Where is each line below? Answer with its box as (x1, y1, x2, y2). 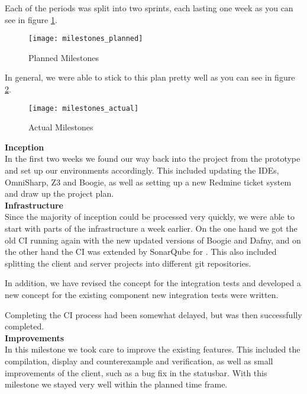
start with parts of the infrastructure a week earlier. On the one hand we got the (5, 222, 298, 235)
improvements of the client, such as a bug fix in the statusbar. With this (5, 366, 267, 379)
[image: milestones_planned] (28, 34, 143, 43)
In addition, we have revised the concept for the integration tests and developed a (5, 277, 301, 289)
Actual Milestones (28, 121, 93, 133)
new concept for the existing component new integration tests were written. (5, 289, 279, 300)
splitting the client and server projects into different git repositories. (5, 257, 251, 269)
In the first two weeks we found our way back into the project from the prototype (5, 152, 300, 165)
